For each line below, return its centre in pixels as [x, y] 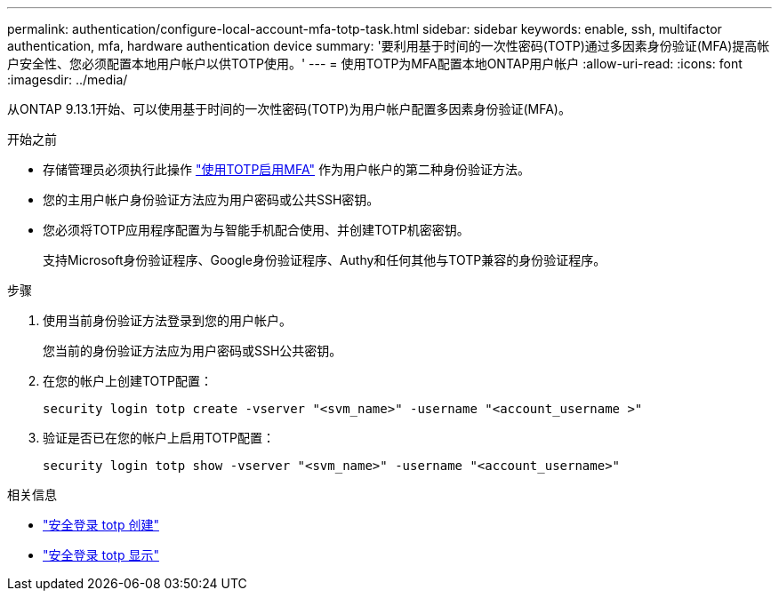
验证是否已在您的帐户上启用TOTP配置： [159, 438]
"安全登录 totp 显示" [101, 555]
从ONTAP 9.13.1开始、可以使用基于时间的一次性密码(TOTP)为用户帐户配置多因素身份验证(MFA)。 [289, 109]
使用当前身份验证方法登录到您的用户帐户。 [167, 320]
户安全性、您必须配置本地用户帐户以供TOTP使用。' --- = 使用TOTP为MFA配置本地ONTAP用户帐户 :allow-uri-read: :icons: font [375, 64]
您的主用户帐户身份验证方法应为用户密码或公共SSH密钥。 [211, 199]
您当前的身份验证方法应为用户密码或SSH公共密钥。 [193, 351]
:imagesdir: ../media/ [68, 80]
